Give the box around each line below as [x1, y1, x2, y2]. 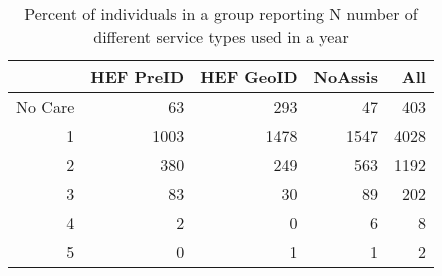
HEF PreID [90, 65, 185, 88]
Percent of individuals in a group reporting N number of [24, 2, 418, 25]
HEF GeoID [200, 65, 298, 88]
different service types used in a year [93, 25, 349, 48]
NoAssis [313, 65, 378, 88]
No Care [16, 95, 75, 118]
